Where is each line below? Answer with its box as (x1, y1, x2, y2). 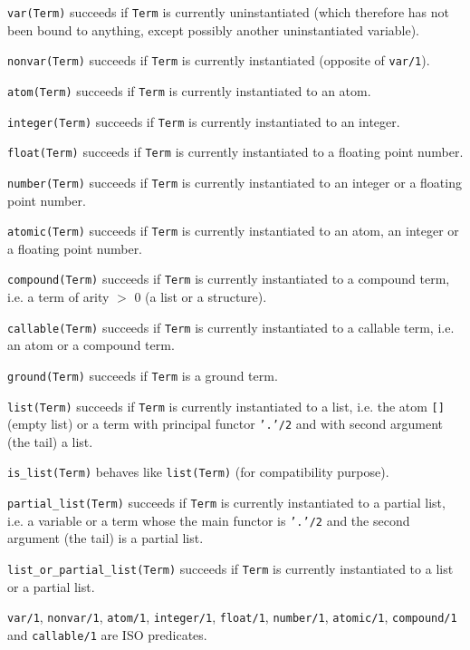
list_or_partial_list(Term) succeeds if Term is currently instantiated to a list (7, 559, 454, 577)
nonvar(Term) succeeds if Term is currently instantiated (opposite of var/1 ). (7, 51, 430, 70)
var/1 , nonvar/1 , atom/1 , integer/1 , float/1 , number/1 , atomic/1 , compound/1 (7, 607, 457, 626)
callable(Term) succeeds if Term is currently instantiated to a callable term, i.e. (7, 317, 455, 336)
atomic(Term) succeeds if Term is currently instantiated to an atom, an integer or (7, 221, 459, 240)
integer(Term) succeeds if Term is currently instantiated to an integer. (7, 112, 400, 131)
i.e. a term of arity (7, 287, 110, 306)
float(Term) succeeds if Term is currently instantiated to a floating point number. (7, 142, 464, 161)
